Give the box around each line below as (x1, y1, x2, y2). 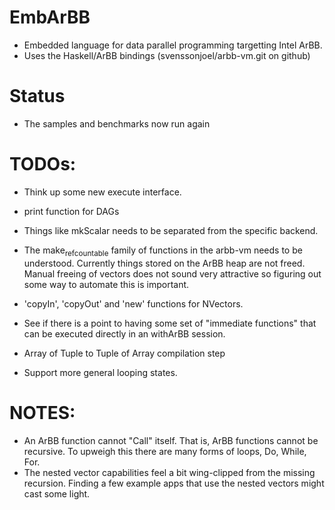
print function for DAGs (23, 205, 120, 217)
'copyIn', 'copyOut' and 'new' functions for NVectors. (23, 297, 244, 310)
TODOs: (9, 153, 77, 176)
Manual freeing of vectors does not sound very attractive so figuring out (23, 267, 322, 280)
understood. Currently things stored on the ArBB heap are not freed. (23, 257, 306, 269)
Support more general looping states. (23, 366, 178, 378)
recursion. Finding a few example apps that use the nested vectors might (23, 477, 325, 489)
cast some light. (23, 487, 91, 500)
